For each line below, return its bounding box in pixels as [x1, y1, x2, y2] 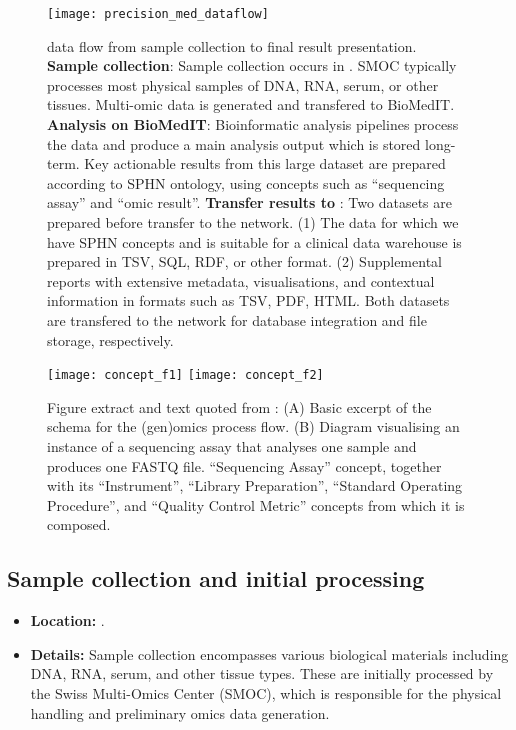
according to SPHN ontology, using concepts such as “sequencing [47, 172, 445, 193]
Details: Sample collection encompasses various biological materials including [30, 643, 509, 664]
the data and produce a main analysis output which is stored [47, 133, 421, 154]
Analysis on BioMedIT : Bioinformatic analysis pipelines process [47, 114, 459, 135]
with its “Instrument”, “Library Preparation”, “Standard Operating [47, 475, 463, 496]
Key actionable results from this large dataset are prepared [84, 153, 446, 174]
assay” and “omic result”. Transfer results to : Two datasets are [47, 192, 452, 213]
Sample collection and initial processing [7, 563, 425, 594]
